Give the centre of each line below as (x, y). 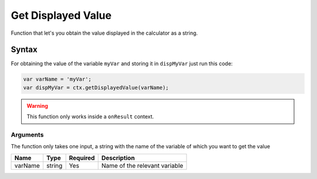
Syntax (24, 50)
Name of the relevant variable (142, 165)
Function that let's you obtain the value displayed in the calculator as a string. (104, 33)
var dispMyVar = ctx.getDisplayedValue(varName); (96, 87)
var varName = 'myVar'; (58, 79)
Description (118, 158)
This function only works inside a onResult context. (90, 117)
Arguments (27, 134)
